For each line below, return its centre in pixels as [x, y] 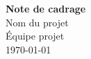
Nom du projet [37, 22]
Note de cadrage [46, 8]
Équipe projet [35, 36]
